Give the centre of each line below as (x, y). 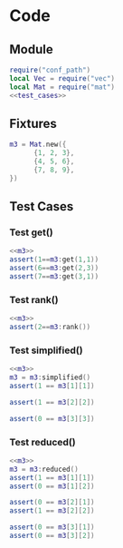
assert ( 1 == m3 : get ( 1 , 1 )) (54, 259)
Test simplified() (46, 350)
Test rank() (34, 299)
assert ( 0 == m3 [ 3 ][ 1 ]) (52, 527)
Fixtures (33, 123)
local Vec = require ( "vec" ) (62, 78)
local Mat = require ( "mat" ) (62, 87)
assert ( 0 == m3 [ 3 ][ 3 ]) (52, 418)
